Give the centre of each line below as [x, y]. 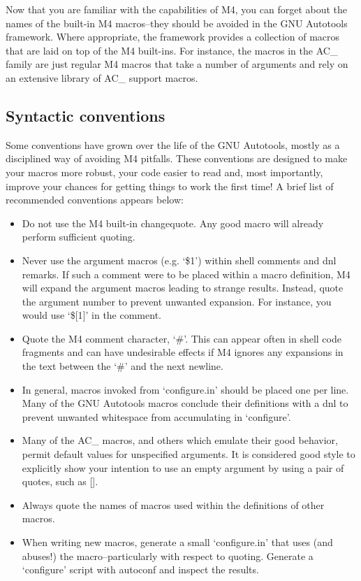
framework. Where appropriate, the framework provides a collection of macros [173, 37]
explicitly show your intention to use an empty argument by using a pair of [183, 467]
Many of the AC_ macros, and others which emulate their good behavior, [180, 440]
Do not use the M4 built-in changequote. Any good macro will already [173, 223]
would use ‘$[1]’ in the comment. [91, 315]
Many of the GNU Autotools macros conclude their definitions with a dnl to [185, 403]
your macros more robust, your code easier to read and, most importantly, [164, 172]
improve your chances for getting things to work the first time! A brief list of [170, 186]
